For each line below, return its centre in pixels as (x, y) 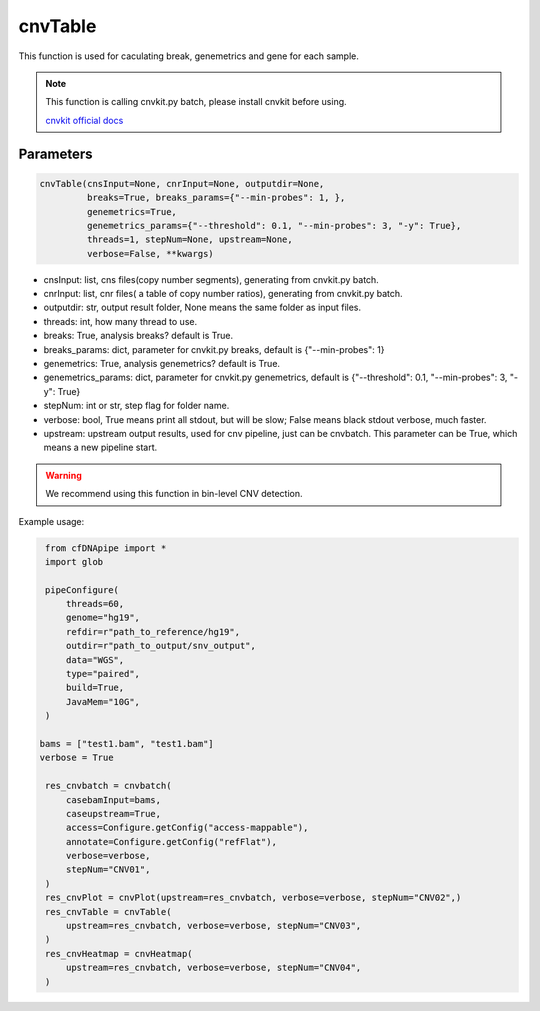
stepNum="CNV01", (108, 869)
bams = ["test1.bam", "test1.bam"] (126, 743)
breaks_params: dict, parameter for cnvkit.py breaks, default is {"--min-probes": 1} (214, 349)
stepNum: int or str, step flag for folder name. (136, 406)
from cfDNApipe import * (106, 548)
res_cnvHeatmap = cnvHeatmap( (119, 953)
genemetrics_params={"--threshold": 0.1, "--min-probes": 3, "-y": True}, (274, 225)
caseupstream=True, (113, 813)
